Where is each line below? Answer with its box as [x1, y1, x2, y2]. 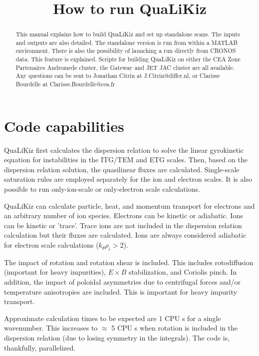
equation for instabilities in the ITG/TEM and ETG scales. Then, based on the [4, 154, 248, 165]
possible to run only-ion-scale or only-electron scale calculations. [4, 184, 200, 194]
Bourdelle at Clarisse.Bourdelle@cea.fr [15, 80, 115, 88]
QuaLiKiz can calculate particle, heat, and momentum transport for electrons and [4, 200, 255, 211]
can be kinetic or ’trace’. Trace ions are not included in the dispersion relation [4, 220, 242, 230]
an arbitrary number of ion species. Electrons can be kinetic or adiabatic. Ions [4, 210, 243, 221]
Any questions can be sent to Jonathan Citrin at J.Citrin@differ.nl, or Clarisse [15, 71, 220, 80]
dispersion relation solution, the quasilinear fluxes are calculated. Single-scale [4, 164, 240, 174]
